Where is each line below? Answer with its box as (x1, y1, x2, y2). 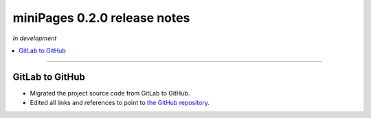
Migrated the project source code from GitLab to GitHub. (30, 89, 190, 97)
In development (12, 34, 57, 42)
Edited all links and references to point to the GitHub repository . (30, 99, 210, 107)
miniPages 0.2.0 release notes (12, 10, 190, 25)
